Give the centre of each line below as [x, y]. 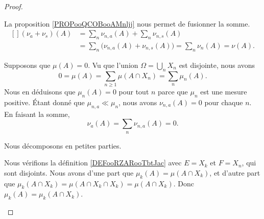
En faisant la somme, [37, 114]
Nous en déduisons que [40, 91]
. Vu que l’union [113, 65]
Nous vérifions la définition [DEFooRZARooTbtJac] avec [93, 163]
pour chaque [224, 102]
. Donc [184, 183]
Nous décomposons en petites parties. [63, 145]
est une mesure [224, 91]
